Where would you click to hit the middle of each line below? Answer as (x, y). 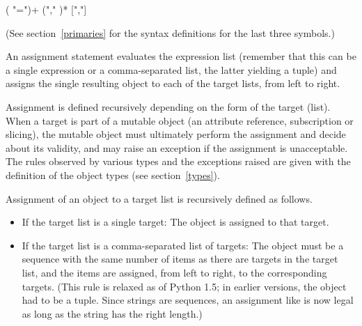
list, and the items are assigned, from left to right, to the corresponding (174, 272)
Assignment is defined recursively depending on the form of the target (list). (168, 106)
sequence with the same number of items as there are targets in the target (180, 259)
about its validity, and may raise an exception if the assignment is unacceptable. (177, 147)
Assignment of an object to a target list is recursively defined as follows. (159, 198)
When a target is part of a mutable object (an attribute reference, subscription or (180, 120)
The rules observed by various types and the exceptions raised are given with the (178, 161)
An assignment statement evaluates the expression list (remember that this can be (181, 56)
